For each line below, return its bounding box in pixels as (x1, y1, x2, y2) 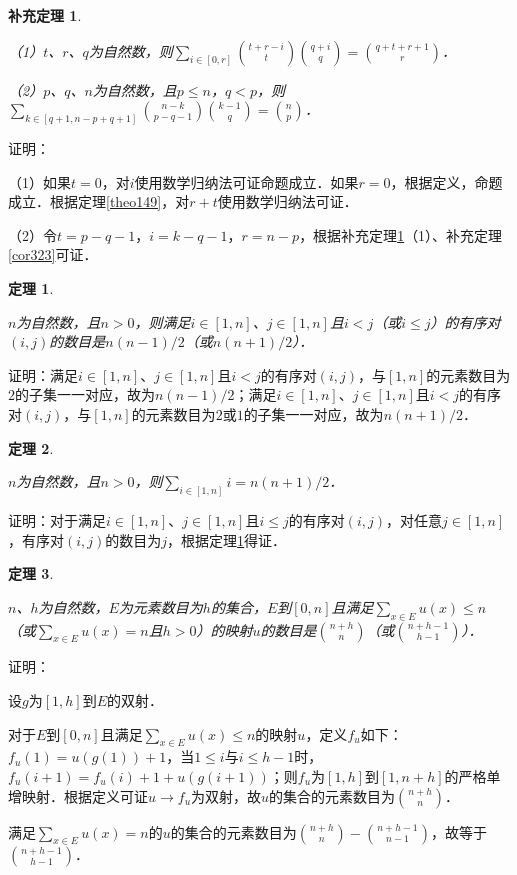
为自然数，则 (88, 40, 173, 61)
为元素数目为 (118, 596, 203, 617)
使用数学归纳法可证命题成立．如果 (134, 171, 359, 192)
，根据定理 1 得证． (167, 529, 287, 550)
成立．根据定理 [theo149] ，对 (8, 191, 190, 212)
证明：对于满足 (8, 510, 106, 531)
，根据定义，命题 (390, 171, 503, 192)
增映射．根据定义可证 (8, 785, 148, 806)
